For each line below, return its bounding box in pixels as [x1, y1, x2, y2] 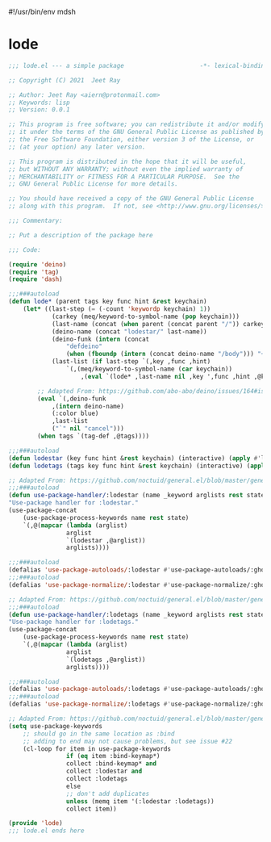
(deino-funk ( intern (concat [51, 335, 150, 343]
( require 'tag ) [8, 268, 60, 276]
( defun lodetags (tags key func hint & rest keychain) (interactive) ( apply [8, 462, 269, 470]
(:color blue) [51, 409, 99, 418]
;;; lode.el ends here [8, 827, 85, 835]
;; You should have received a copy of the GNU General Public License [8, 195, 254, 203]
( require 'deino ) [8, 260, 67, 269]
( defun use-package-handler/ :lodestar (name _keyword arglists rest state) [8, 492, 269, 500]
